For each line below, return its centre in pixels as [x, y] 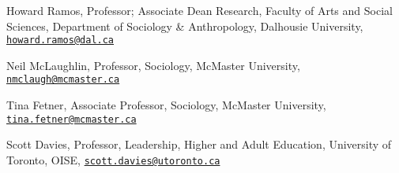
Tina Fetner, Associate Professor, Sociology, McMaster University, [166, 105]
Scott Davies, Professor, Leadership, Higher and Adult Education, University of [199, 144]
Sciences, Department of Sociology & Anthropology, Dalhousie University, [185, 26]
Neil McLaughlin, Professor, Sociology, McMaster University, [153, 65]
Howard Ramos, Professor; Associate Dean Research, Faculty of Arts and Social [199, 10]
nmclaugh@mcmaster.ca [63, 80]
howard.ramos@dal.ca [60, 40]
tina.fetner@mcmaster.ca [72, 119]
